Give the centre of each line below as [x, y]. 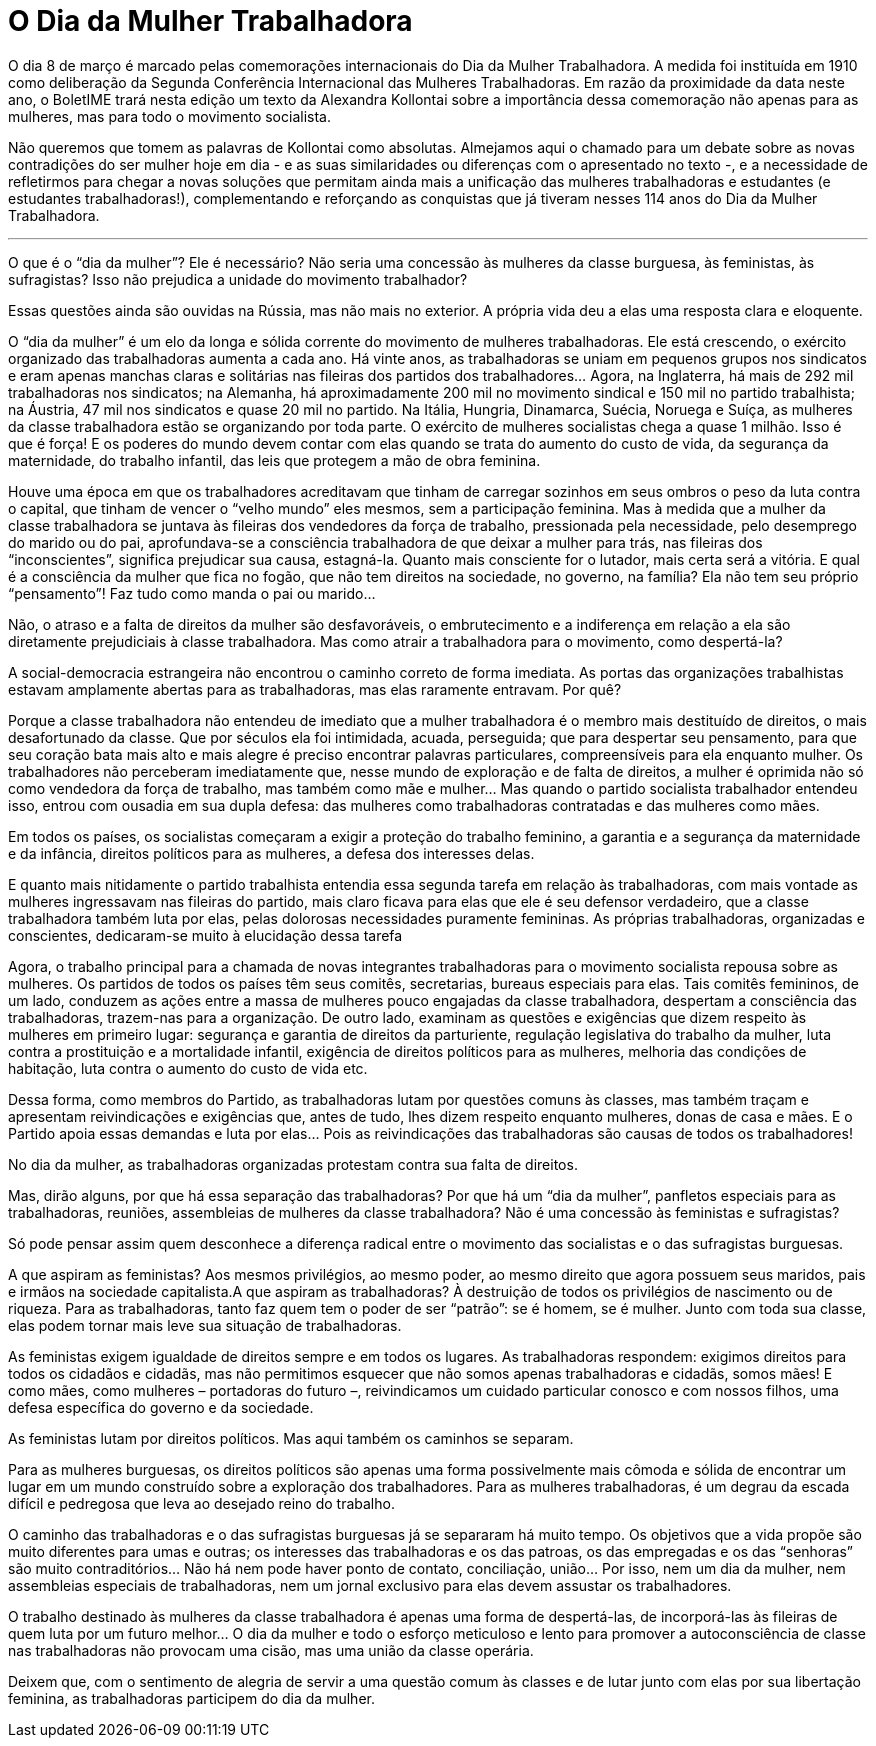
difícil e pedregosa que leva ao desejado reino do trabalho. [201, 1503]
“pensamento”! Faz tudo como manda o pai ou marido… [192, 593]
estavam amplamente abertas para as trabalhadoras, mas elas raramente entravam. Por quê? [315, 689]
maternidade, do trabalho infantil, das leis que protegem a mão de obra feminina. [274, 460]
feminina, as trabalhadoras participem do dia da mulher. [191, 1698]
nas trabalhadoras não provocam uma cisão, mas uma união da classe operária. [271, 1650]
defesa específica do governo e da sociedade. [161, 1407]
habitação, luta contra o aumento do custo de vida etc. [188, 1068]
